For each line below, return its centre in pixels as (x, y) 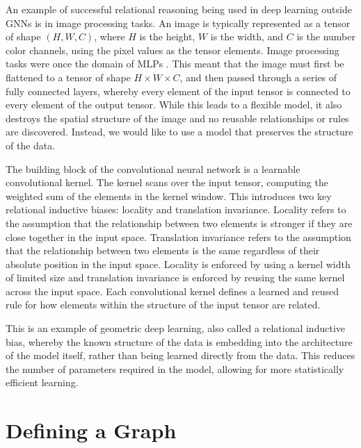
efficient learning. (42, 382)
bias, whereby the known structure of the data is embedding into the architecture (179, 341)
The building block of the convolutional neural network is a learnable (153, 168)
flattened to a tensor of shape (68, 77)
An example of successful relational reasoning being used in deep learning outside (179, 9)
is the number (326, 36)
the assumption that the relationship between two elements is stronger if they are (179, 223)
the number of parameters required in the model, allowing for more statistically (175, 368)
